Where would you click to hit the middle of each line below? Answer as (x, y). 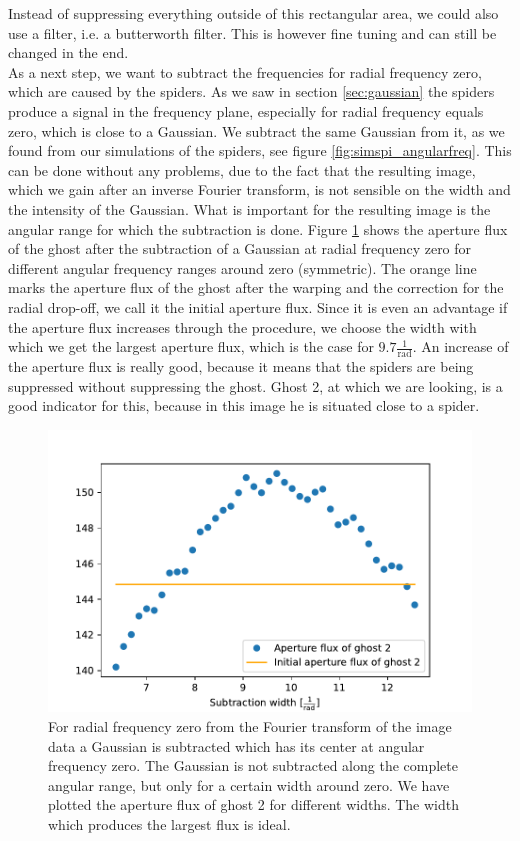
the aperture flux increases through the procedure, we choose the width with (242, 326)
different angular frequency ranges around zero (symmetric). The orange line (242, 267)
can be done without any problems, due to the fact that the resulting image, (242, 169)
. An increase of (460, 346)
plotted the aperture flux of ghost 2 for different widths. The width (254, 804)
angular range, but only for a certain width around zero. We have (249, 784)
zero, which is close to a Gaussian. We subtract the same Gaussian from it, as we (256, 130)
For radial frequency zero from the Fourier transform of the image (250, 725)
